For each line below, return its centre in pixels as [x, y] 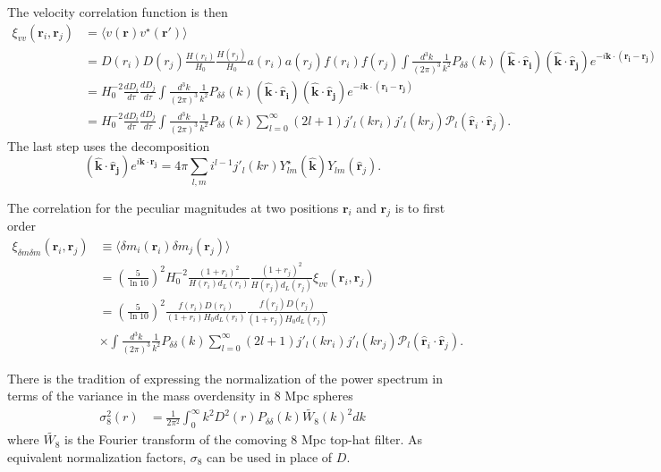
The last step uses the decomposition [109, 145]
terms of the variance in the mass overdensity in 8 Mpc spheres [180, 396]
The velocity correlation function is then [118, 12]
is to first [420, 207]
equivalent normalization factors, [97, 456]
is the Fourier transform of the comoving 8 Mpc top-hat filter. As [244, 439]
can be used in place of [270, 456]
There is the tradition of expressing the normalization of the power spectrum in [225, 378]
